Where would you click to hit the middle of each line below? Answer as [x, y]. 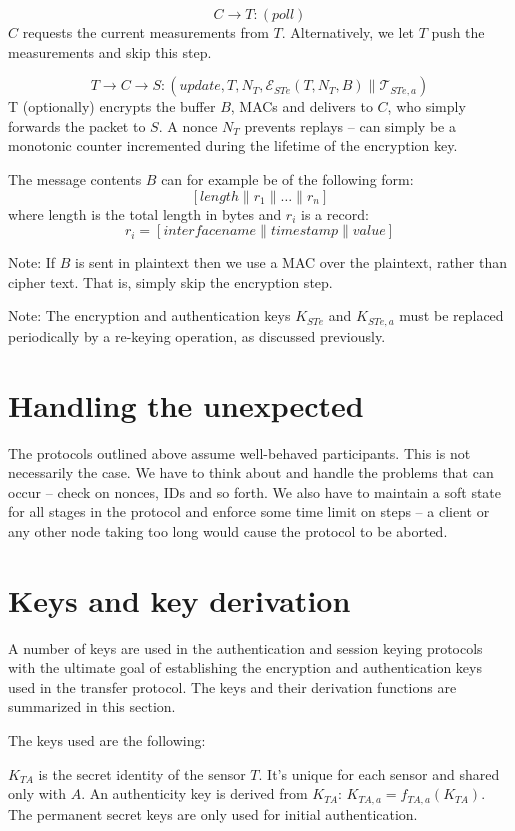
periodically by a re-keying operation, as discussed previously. [197, 335]
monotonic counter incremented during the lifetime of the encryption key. [233, 145]
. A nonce [188, 125]
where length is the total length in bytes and [145, 213]
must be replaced [451, 315]
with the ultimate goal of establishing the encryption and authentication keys [245, 667]
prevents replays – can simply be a [350, 125]
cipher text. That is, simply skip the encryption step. [170, 281]
